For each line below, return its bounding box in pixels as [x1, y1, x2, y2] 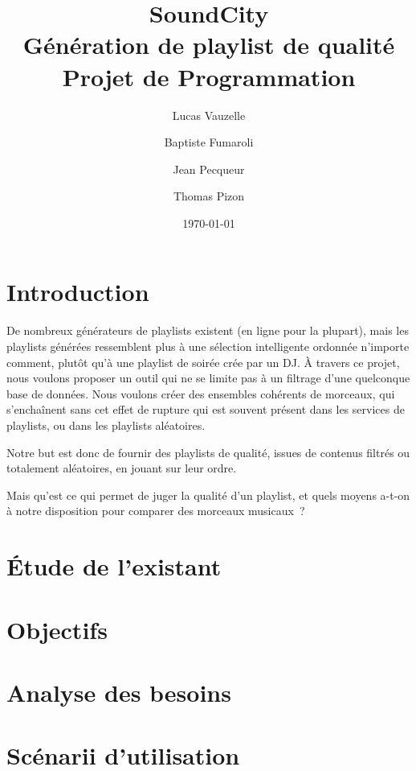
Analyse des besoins [6, 675, 231, 708]
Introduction [6, 275, 149, 308]
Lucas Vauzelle [172, 106, 246, 123]
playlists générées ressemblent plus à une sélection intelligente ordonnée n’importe [6, 338, 410, 354]
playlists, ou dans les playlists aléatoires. [6, 416, 206, 433]
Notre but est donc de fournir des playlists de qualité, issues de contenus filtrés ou [6, 443, 410, 460]
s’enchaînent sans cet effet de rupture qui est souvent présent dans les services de [6, 401, 405, 418]
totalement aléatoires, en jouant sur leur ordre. [6, 460, 237, 476]
